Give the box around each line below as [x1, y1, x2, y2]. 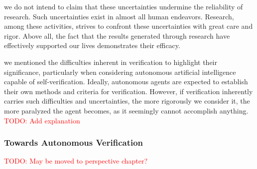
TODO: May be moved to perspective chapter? [4, 156, 148, 166]
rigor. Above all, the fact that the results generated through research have [4, 30, 230, 41]
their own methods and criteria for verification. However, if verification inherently [4, 86, 253, 96]
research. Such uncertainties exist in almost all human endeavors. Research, [4, 11, 234, 21]
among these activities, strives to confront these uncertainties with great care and [4, 21, 253, 31]
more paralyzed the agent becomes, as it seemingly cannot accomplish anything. [4, 105, 249, 115]
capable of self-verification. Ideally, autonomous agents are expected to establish [4, 76, 248, 87]
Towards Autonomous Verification [4, 136, 143, 149]
